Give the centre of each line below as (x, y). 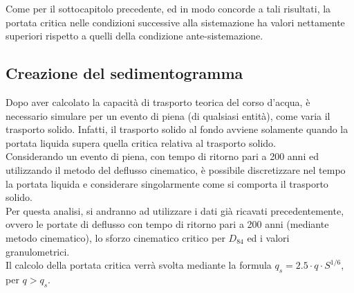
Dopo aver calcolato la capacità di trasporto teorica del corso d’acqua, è (158, 101)
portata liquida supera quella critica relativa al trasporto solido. (141, 142)
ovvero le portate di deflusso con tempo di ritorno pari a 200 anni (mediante (167, 224)
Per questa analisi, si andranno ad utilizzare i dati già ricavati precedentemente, (175, 210)
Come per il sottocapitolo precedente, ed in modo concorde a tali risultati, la (168, 8)
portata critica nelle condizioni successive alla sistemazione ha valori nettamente (175, 22)
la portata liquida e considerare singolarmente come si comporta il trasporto (167, 183)
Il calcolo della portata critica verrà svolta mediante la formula (139, 265)
